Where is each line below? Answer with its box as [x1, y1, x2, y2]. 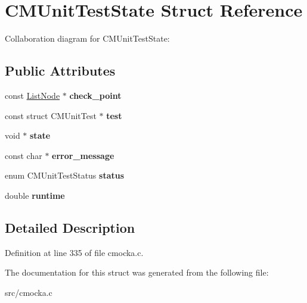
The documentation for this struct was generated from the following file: [5, 266, 269, 279]
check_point [69, 89, 122, 101]
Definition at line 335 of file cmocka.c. [5, 246, 144, 258]
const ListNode [5, 89, 60, 101]
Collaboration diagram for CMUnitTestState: [5, 32, 170, 45]
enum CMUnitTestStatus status [5, 169, 125, 182]
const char [5, 149, 42, 161]
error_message [52, 149, 114, 161]
